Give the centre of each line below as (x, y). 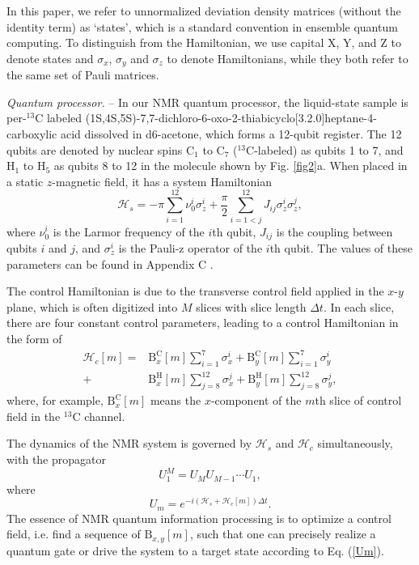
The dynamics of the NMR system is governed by (129, 443)
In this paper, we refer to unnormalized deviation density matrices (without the (204, 11)
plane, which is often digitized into (92, 306)
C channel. (99, 416)
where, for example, (55, 400)
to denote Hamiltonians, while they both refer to (288, 58)
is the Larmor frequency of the (129, 231)
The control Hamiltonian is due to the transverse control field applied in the (195, 291)
